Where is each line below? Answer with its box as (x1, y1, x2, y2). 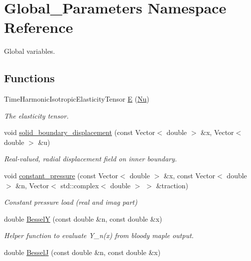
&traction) (156, 180, 188, 190)
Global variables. (4, 46, 55, 56)
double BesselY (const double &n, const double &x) (4, 213, 162, 224)
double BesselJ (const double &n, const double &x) (4, 247, 161, 258)
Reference (4, 17, 73, 37)
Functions (4, 70, 55, 86)
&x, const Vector (163, 170, 216, 181)
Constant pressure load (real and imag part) (4, 197, 137, 207)
